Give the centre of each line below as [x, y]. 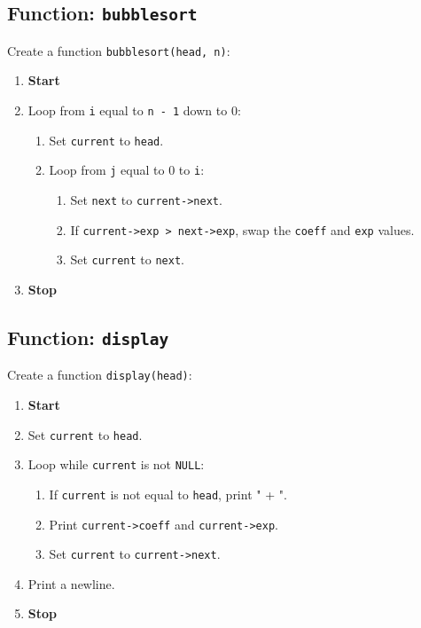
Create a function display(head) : [100, 375]
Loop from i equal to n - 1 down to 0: [134, 110]
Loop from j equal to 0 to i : [127, 170]
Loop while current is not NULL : [116, 464]
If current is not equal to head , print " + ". [168, 494]
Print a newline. [71, 583]
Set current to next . [127, 259]
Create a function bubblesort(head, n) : [119, 50]
